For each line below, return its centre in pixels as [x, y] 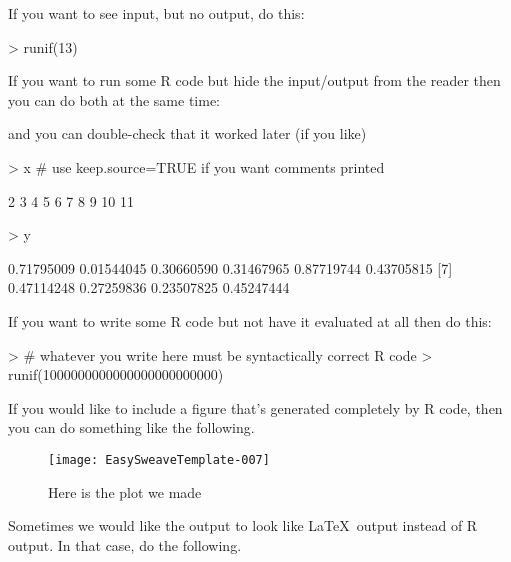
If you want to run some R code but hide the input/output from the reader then [254, 80]
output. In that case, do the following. [125, 544]
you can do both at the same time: [114, 99]
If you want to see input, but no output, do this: [156, 13]
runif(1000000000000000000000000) [116, 374]
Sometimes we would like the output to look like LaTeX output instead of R [243, 525]
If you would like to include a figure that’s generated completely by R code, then [255, 407]
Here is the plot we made [125, 491]
